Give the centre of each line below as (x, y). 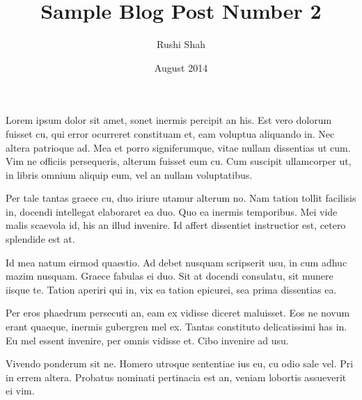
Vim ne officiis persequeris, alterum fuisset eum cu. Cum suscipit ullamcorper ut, (179, 161)
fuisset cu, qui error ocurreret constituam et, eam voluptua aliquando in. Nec (170, 133)
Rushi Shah (181, 44)
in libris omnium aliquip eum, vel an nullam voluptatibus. (129, 174)
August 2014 (181, 67)
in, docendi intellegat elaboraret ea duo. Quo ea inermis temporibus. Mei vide (172, 211)
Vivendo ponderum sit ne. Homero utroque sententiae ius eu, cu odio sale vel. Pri (180, 363)
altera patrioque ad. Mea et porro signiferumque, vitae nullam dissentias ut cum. (178, 147)
